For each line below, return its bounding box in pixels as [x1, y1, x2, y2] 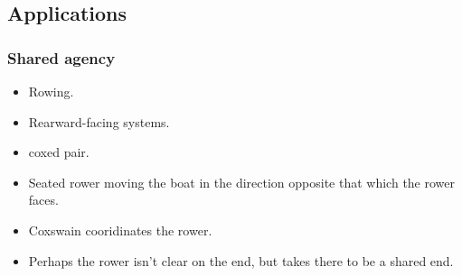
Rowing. [28, 82, 74, 100]
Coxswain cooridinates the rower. [28, 220, 212, 239]
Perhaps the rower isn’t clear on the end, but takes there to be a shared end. [28, 251, 454, 270]
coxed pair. [28, 143, 90, 161]
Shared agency [7, 46, 116, 69]
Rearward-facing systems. [28, 112, 170, 131]
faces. [28, 190, 59, 209]
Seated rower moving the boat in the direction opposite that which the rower [28, 172, 456, 191]
